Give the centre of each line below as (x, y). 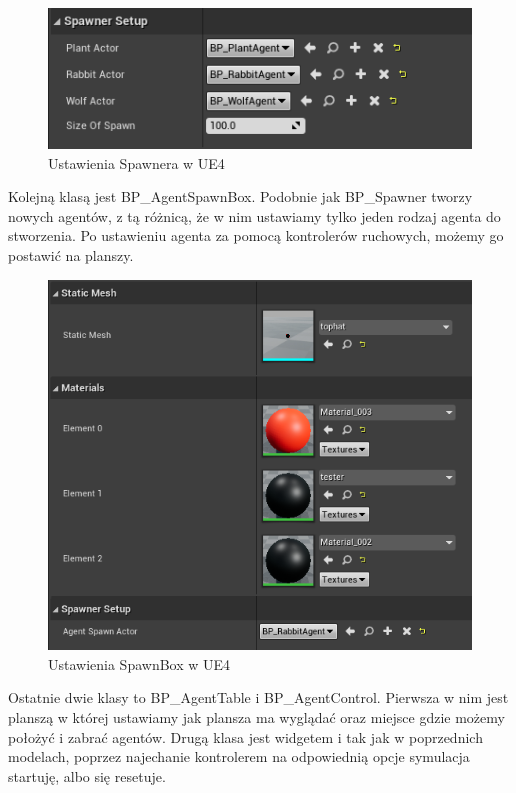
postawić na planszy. (71, 254)
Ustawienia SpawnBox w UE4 (139, 663)
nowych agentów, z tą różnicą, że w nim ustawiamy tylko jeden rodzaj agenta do (254, 215)
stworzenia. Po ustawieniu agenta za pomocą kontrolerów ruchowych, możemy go (256, 235)
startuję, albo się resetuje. (87, 775)
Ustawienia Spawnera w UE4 (136, 162)
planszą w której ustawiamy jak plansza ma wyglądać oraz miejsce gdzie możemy (256, 716)
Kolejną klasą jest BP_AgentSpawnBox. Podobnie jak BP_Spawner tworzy (240, 196)
